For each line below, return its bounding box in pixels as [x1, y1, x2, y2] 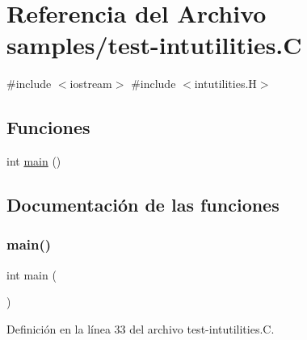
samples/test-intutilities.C [6, 28, 302, 61]
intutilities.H [194, 75, 257, 92]
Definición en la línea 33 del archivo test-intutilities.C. [6, 320, 275, 337]
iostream [69, 75, 112, 92]
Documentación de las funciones [6, 192, 280, 217]
